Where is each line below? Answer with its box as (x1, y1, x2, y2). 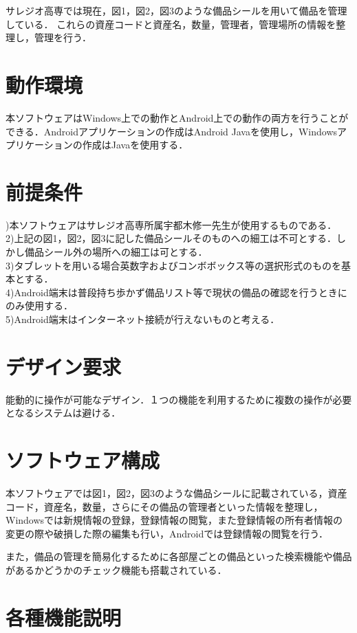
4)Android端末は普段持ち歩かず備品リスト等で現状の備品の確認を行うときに (6, 285, 347, 299)
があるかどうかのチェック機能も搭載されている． (6, 562, 227, 577)
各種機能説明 (6, 603, 122, 631)
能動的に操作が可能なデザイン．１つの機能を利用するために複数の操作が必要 (6, 392, 352, 406)
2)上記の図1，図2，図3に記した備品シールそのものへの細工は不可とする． (6, 231, 337, 245)
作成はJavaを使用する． (82, 137, 188, 152)
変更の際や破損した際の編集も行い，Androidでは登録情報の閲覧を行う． (6, 526, 329, 540)
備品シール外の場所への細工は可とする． (24, 245, 208, 258)
